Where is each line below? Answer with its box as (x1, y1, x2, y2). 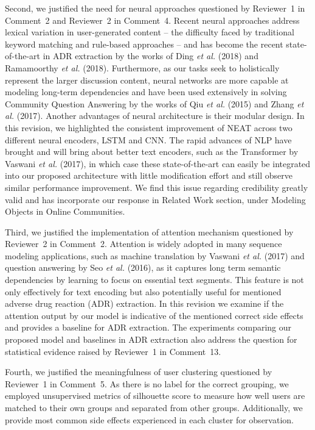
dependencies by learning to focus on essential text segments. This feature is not (5, 273, 304, 286)
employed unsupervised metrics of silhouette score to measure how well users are (5, 389, 305, 402)
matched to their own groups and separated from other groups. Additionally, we (5, 401, 303, 414)
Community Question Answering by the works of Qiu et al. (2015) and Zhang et (5, 97, 304, 110)
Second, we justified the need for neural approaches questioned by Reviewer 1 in (5, 2, 305, 14)
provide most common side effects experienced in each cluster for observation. (5, 413, 294, 426)
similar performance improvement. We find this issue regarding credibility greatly (5, 181, 308, 193)
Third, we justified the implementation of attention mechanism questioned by (5, 225, 294, 238)
